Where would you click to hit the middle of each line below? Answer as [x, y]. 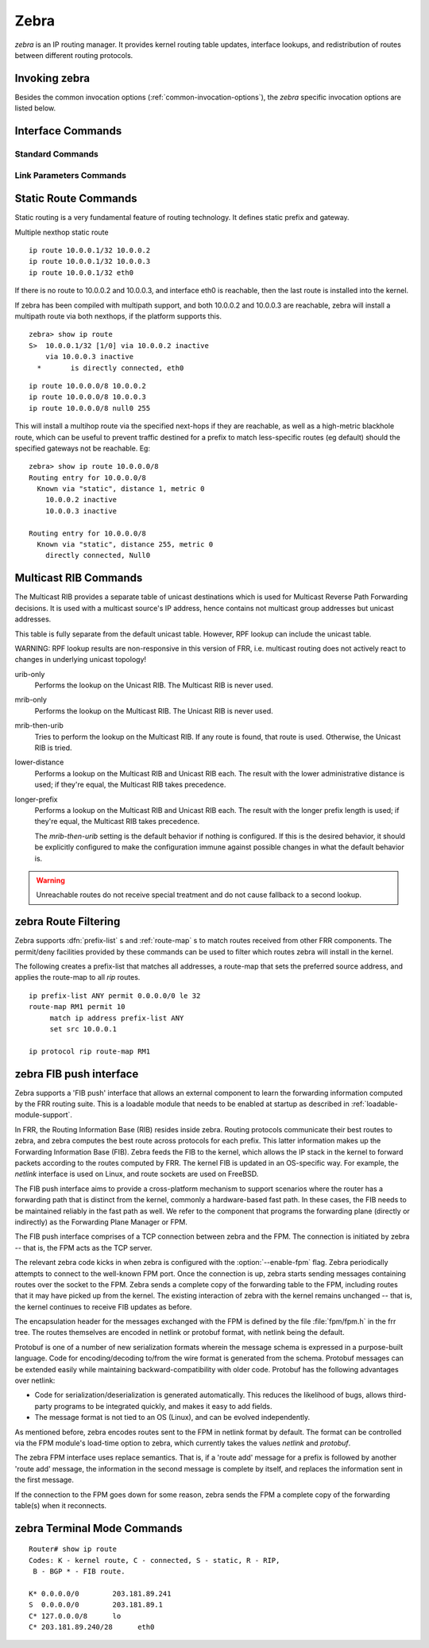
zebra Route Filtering [68, 922]
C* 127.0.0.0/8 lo [75, 1616]
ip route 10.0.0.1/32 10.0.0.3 [90, 261]
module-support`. [44, 1115]
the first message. [44, 1480]
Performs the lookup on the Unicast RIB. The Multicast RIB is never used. [154, 685]
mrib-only [31, 700]
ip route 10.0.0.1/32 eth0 [81, 273]
